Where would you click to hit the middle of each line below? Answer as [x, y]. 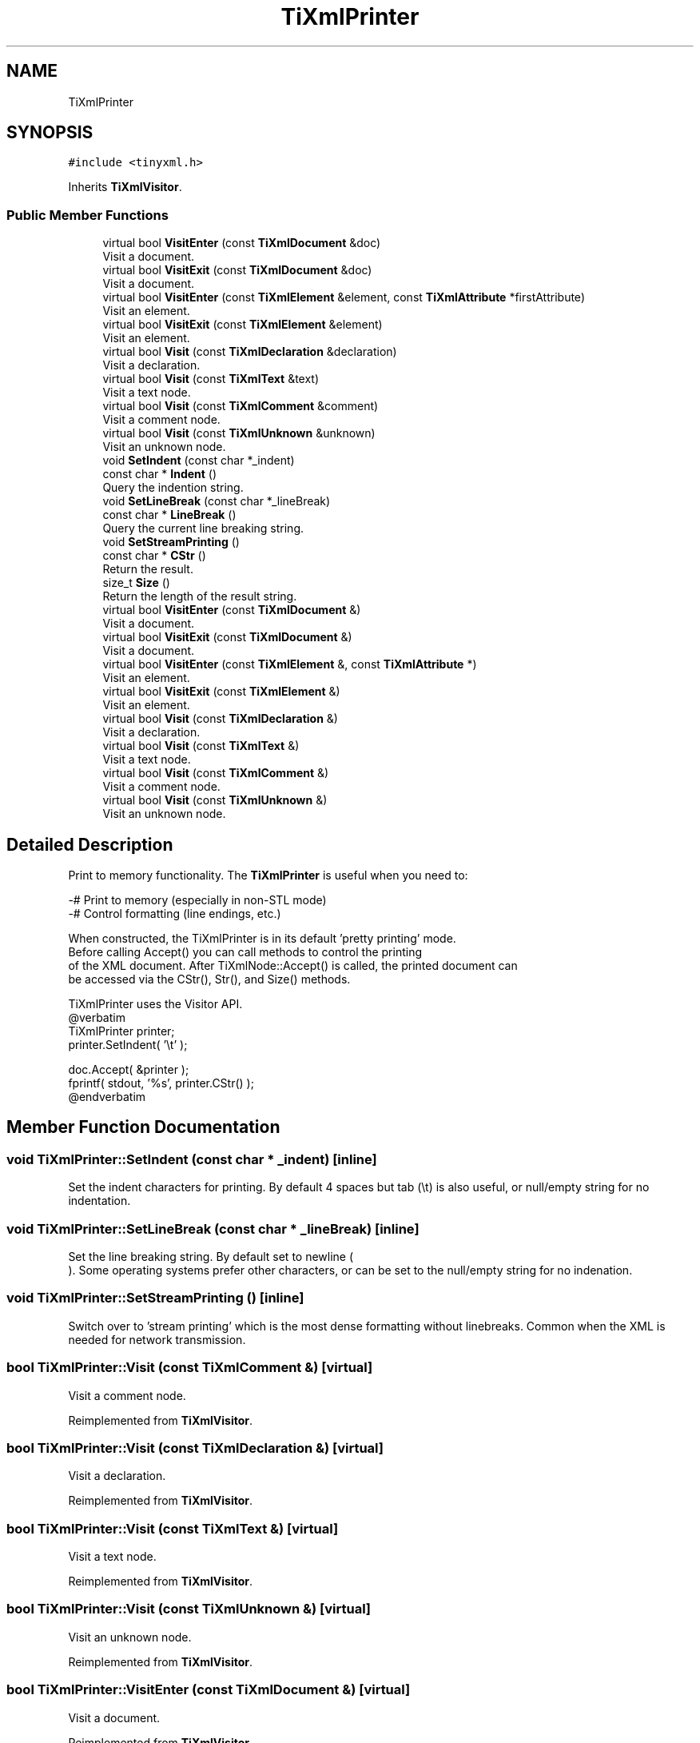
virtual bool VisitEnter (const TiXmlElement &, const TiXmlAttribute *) [290, 664]
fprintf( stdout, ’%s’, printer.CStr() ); [161, 1083]
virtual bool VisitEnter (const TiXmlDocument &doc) [242, 243]
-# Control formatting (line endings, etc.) [175, 914]
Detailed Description [90, 844]
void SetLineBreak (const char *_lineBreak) [217, 501]
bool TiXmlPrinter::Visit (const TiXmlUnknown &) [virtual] [189, 1609]
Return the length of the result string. [200, 596]
